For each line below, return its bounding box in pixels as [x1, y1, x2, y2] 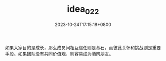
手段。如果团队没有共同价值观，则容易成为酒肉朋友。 [5, 51, 114, 57]
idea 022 [67, 3, 99, 16]
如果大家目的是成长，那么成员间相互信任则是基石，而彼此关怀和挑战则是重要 [5, 44, 161, 50]
